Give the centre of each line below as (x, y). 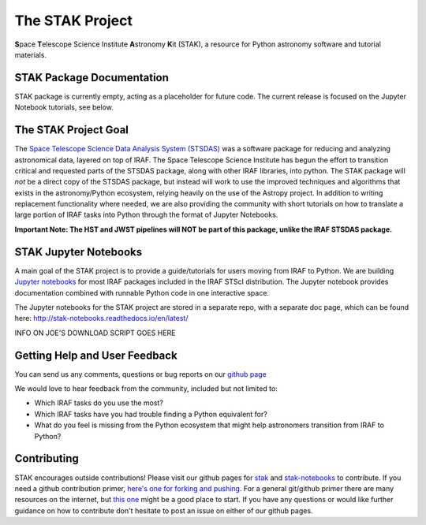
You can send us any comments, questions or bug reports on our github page (141, 374)
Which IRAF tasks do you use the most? (99, 403)
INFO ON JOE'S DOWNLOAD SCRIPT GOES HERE (95, 333)
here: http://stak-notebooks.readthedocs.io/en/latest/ (101, 318)
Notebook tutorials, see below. (64, 107)
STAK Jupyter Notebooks (78, 252)
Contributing (47, 458)
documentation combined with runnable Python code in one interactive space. (142, 292)
